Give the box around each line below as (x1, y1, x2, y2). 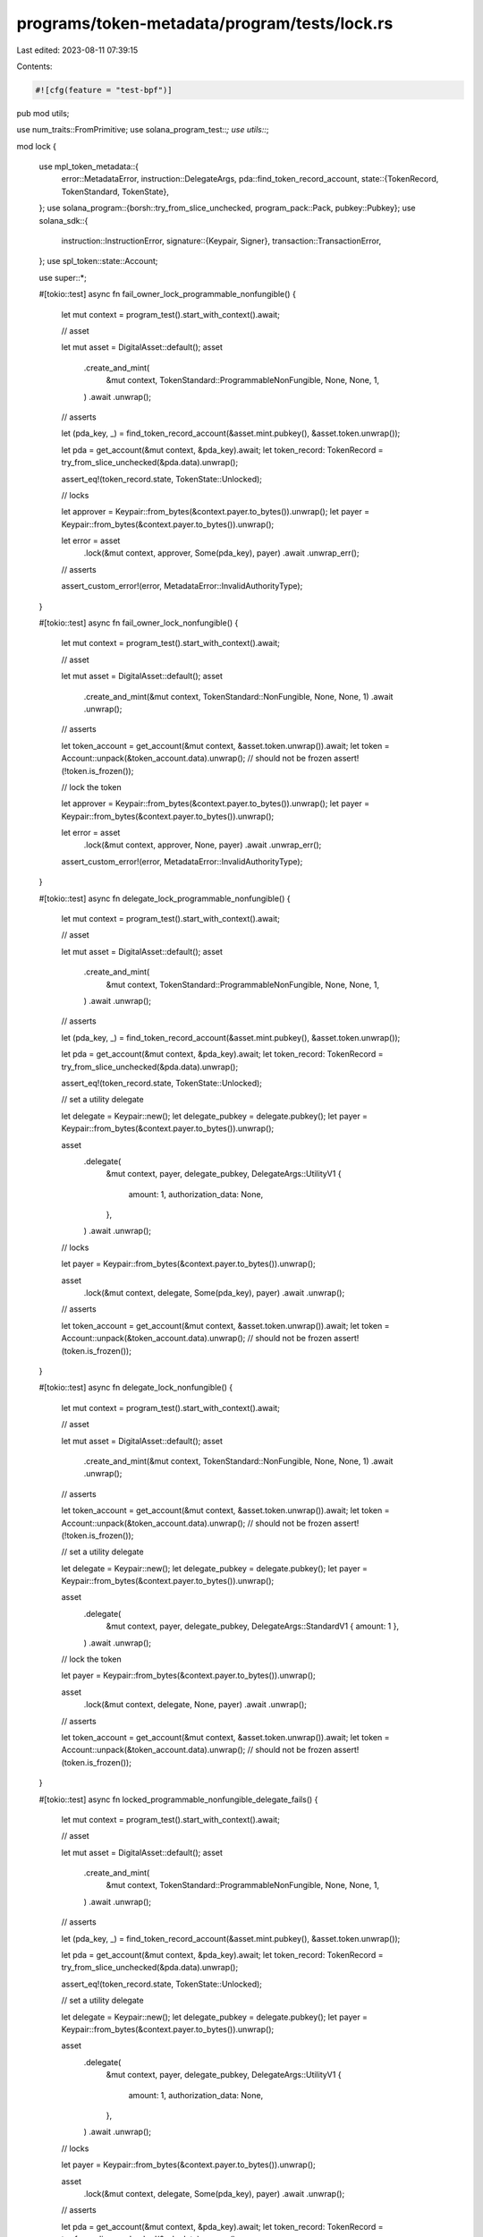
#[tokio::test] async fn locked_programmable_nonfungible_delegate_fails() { (38, 1794, 318, 1805)
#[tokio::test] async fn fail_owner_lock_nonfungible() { (38, 617, 239, 628)
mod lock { (16, 140, 57, 151)
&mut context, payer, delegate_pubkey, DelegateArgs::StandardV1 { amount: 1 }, (106, 1620, 400, 1632)
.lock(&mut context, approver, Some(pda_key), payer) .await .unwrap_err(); (83, 548, 360, 558)
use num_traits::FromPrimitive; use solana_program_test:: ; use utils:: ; (16, 124, 269, 135)
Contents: (16, 61, 53, 72)
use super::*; (38, 272, 87, 283)
